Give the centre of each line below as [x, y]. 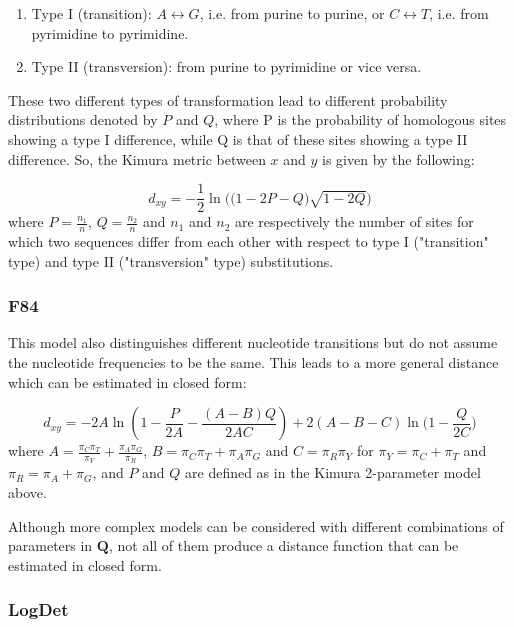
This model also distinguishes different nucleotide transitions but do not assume [253, 342]
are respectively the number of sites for [354, 221]
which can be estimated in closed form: [127, 381]
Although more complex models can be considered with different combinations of [256, 525]
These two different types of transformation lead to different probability [228, 99]
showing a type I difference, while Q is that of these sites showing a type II [238, 138]
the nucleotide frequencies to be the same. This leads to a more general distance [253, 362]
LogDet [38, 609]
